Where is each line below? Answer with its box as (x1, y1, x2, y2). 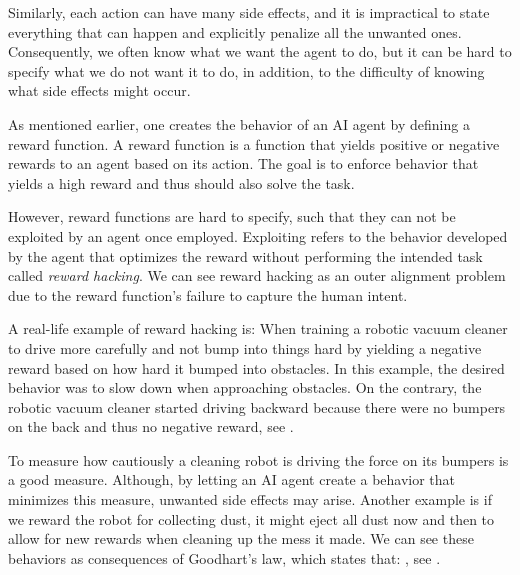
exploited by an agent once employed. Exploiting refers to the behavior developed (8, 225, 508, 246)
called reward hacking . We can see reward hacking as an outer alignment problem (8, 265, 506, 286)
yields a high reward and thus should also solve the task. (8, 172, 355, 193)
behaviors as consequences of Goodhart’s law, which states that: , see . (8, 547, 441, 568)
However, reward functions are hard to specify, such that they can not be (8, 206, 456, 227)
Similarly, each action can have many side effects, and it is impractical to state (8, 2, 490, 22)
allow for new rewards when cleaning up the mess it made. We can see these (8, 528, 474, 549)
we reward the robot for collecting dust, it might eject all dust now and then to (8, 508, 495, 529)
